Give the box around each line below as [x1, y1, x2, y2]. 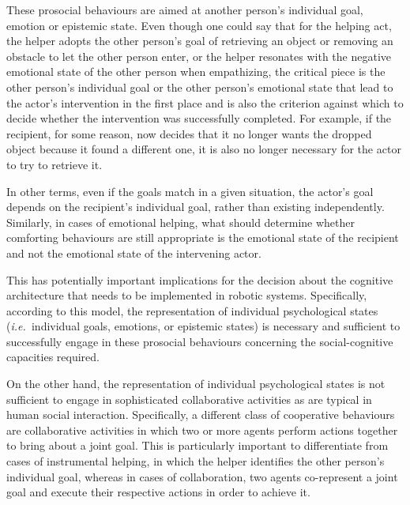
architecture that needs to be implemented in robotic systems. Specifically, [6, 287, 367, 303]
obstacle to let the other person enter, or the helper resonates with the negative [6, 47, 392, 64]
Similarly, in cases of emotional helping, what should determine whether [6, 213, 355, 230]
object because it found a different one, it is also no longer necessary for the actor [6, 141, 401, 157]
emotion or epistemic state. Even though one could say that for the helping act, [6, 17, 392, 33]
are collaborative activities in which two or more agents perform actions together [6, 421, 398, 438]
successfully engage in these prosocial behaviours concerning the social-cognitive [6, 333, 393, 349]
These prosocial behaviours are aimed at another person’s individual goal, [6, 2, 363, 17]
